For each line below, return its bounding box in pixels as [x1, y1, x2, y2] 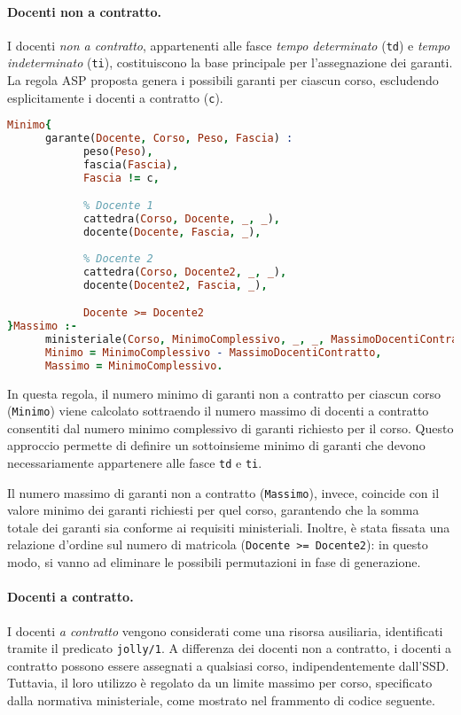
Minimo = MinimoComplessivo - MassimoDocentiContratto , [44, 346, 382, 359]
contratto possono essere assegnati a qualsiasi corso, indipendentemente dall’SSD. [7, 656, 449, 674]
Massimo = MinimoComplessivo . [44, 359, 223, 372]
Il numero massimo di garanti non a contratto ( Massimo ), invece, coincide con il [7, 483, 440, 501]
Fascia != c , [82, 171, 160, 184]
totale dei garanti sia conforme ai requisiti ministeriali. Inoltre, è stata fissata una [7, 517, 450, 536]
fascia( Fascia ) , [82, 158, 179, 171]
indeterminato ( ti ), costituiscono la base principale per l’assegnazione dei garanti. [7, 53, 453, 72]
